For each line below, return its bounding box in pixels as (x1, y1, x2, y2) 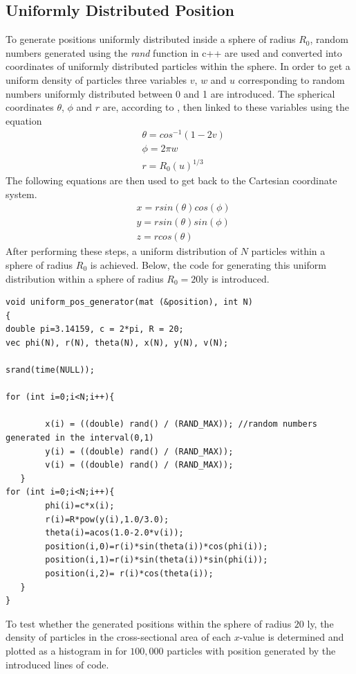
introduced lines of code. (6, 657, 109, 671)
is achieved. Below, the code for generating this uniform (90, 257, 326, 272)
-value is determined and (239, 630, 344, 644)
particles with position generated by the (167, 643, 336, 657)
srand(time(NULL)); (6, 365, 95, 375)
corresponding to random (238, 72, 345, 87)
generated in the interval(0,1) (6, 433, 154, 443)
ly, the (307, 616, 334, 630)
